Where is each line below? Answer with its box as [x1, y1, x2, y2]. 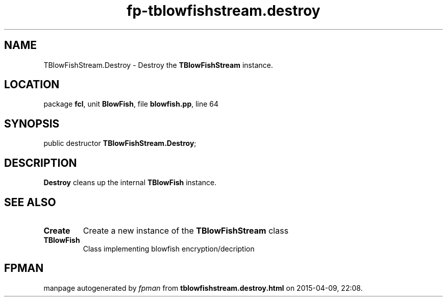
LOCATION [4, 78, 60, 91]
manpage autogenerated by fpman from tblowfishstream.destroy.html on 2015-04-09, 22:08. [43, 283, 363, 292]
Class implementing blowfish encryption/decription [83, 244, 255, 253]
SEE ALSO [4, 195, 56, 209]
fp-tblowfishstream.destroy [127, 2, 320, 19]
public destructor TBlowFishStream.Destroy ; [43, 139, 196, 148]
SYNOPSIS [4, 117, 60, 130]
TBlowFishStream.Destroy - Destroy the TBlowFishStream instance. [43, 60, 273, 69]
